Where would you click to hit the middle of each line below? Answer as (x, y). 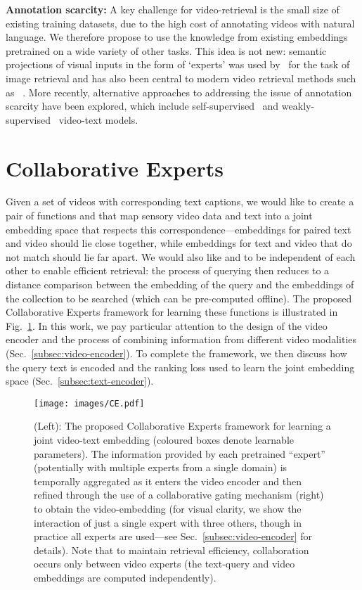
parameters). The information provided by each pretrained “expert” (180, 453)
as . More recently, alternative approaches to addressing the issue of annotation (179, 92)
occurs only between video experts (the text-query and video (164, 564)
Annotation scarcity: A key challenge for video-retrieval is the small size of (173, 9)
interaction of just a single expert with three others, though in (168, 522)
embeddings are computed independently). (125, 577)
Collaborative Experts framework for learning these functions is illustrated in (172, 312)
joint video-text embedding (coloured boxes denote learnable (164, 440)
